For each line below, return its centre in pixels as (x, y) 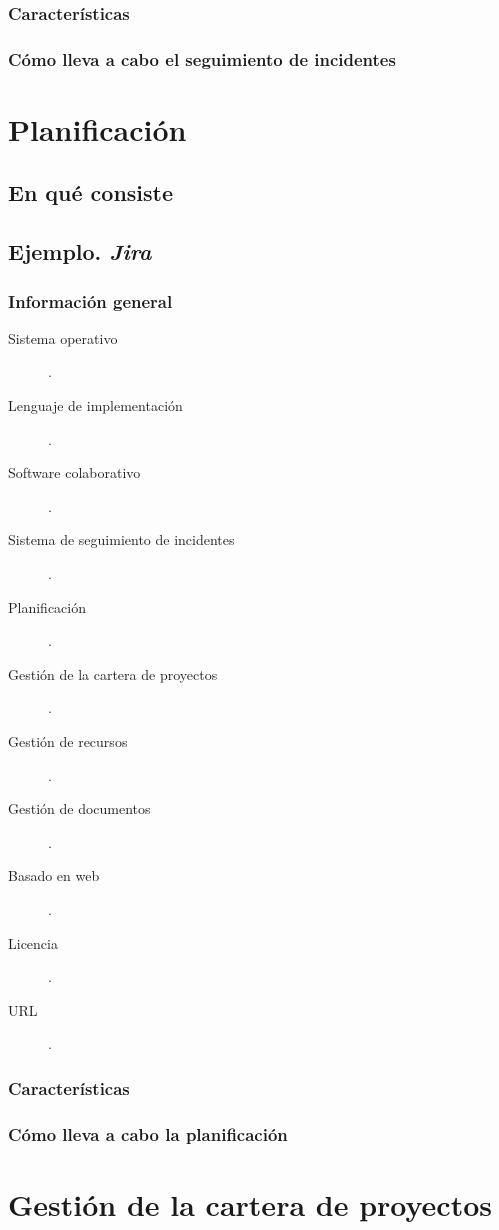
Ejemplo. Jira (80, 251)
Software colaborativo (74, 472)
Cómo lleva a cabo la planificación (148, 1133)
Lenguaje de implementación (95, 405)
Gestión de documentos (79, 808)
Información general (90, 300)
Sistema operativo (63, 337)
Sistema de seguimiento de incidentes (121, 539)
